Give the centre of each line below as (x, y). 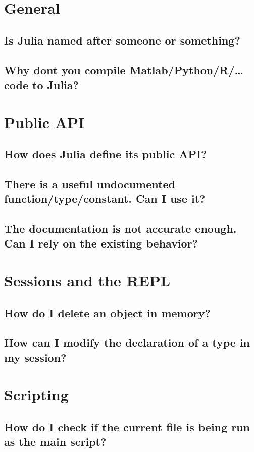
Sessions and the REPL (87, 281)
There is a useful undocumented (90, 183)
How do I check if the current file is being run (127, 426)
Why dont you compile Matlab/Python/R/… (124, 70)
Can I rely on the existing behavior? (101, 243)
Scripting (36, 395)
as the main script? (55, 442)
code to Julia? (41, 84)
